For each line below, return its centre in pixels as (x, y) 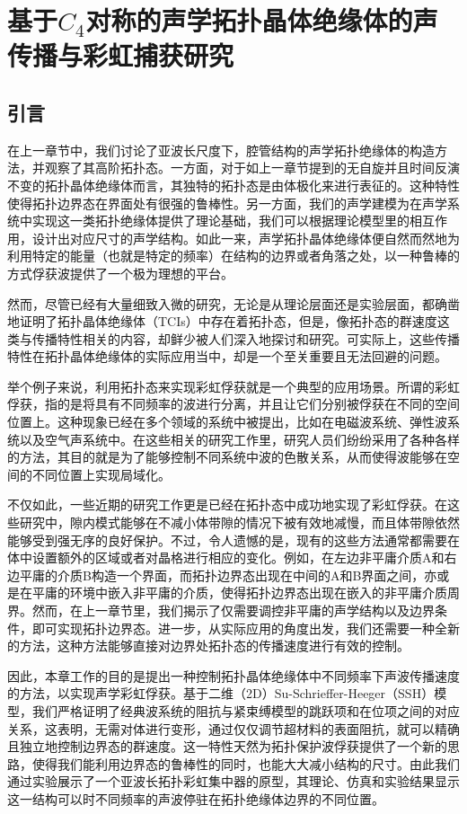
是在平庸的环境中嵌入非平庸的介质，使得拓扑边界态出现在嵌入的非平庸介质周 (233, 593)
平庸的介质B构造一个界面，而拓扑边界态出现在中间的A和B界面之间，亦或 (234, 575)
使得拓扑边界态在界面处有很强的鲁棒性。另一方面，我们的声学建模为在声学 (227, 203)
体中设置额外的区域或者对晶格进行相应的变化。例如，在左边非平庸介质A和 (226, 557)
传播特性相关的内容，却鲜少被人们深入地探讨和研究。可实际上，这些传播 (246, 338)
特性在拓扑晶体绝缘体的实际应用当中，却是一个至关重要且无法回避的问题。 (227, 356)
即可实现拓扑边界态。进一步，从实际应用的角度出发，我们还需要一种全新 (246, 628)
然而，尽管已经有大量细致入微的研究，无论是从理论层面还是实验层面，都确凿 (233, 303)
